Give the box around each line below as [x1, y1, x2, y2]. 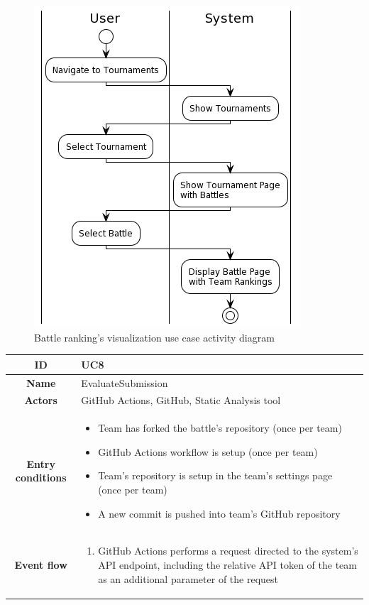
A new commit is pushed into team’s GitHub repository [98, 506, 341, 520]
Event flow [14, 557, 67, 572]
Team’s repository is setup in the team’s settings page [98, 468, 333, 483]
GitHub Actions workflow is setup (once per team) [98, 444, 318, 459]
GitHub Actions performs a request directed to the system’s [98, 543, 358, 558]
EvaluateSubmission [81, 375, 168, 390]
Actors [24, 393, 57, 408]
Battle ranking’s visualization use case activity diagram [34, 329, 275, 344]
